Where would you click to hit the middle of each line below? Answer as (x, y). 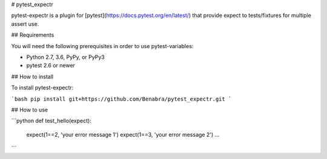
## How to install (32, 76)
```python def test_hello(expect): (51, 121)
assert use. (25, 23)
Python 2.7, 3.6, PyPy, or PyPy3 (66, 57)
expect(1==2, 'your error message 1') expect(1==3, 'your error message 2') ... (123, 134)
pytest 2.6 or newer (51, 66)
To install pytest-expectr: (42, 88)
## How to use (30, 110)
